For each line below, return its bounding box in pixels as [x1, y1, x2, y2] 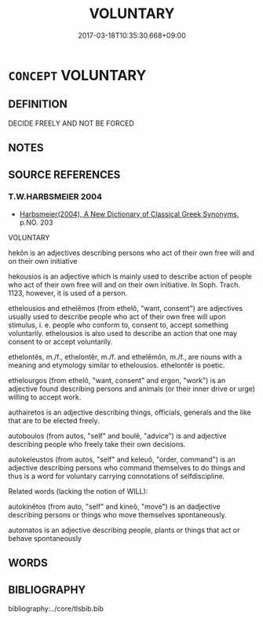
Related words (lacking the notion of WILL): [8, 486, 148, 495]
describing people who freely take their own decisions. [8, 439, 186, 448]
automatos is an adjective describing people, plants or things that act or [8, 525, 240, 535]
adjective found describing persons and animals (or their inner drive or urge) [8, 384, 256, 393]
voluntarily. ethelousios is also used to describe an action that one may [8, 328, 238, 338]
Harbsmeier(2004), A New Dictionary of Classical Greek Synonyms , [19, 209, 239, 218]
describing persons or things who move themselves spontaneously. [8, 510, 228, 519]
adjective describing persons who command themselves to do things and [8, 462, 246, 472]
